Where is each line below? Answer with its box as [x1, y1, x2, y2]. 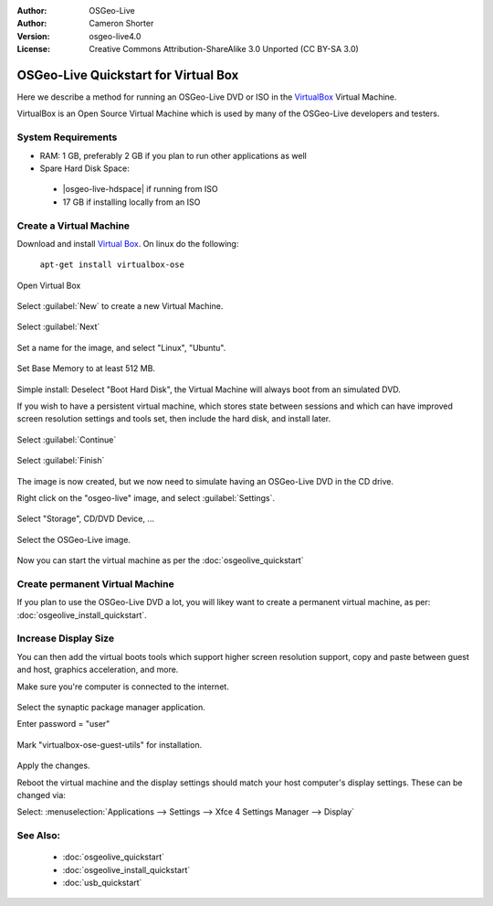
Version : [16, 30, 50, 41]
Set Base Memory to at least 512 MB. [16, 363, 155, 374]
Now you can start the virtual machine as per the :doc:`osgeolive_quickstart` [16, 555, 305, 566]
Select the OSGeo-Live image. [16, 534, 131, 545]
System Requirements [16, 131, 118, 144]
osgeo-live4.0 [89, 30, 142, 41]
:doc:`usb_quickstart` [62, 878, 142, 889]
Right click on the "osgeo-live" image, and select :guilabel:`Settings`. [16, 493, 276, 503]
